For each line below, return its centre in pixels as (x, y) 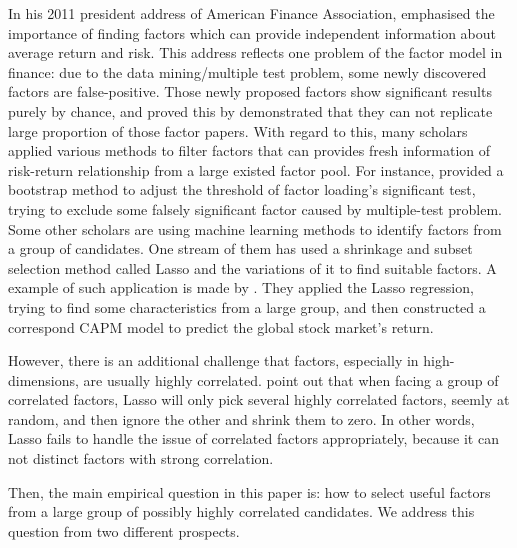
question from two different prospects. (124, 530)
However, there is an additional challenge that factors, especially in (213, 360)
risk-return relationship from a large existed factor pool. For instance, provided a (256, 169)
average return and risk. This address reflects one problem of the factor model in (255, 52)
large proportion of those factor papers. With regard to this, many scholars (238, 130)
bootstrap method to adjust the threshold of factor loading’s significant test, (242, 189)
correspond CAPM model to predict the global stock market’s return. (221, 326)
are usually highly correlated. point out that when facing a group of (291, 379)
